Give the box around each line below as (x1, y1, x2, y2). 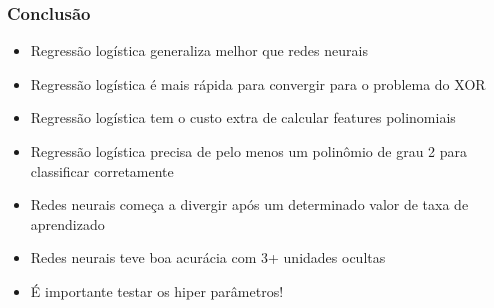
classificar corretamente (30, 160, 174, 181)
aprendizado (30, 213, 105, 234)
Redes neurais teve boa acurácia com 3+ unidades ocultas (30, 247, 386, 268)
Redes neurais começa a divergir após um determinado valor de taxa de (30, 194, 469, 215)
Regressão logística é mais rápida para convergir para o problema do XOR (30, 73, 486, 94)
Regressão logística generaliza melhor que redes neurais (30, 40, 368, 61)
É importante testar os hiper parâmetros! (30, 280, 284, 301)
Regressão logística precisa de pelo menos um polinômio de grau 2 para (30, 141, 468, 161)
